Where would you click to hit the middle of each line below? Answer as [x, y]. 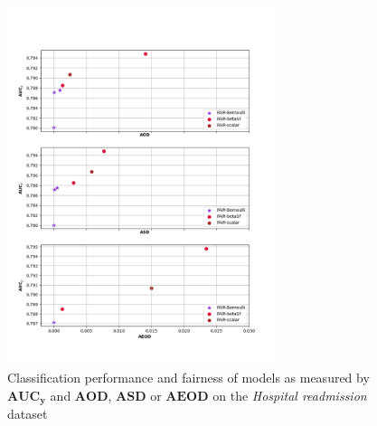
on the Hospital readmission [290, 395]
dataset [28, 414]
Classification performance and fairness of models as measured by [188, 378]
